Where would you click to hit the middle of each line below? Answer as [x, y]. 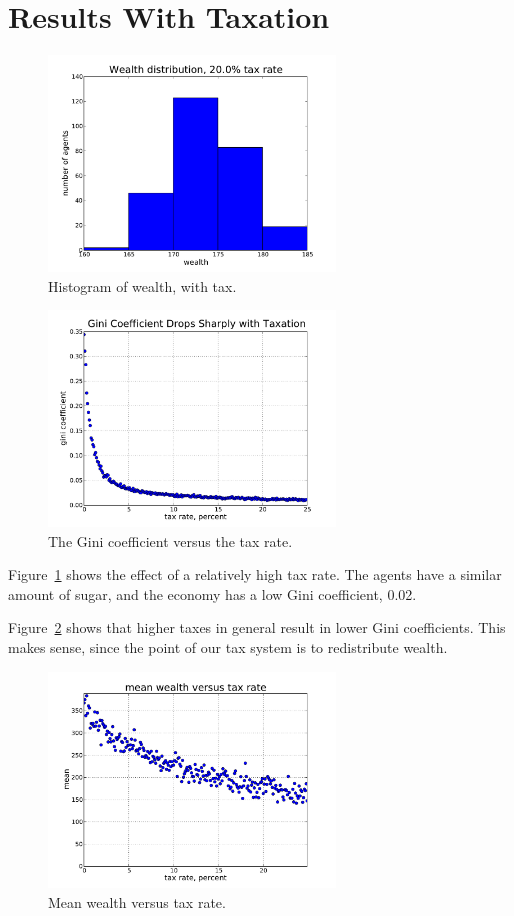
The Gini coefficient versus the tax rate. [170, 540]
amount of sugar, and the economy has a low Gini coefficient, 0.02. [212, 593]
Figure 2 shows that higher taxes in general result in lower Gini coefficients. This [257, 627]
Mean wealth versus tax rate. [137, 902]
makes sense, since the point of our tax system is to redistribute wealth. [228, 646]
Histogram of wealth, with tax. [142, 285]
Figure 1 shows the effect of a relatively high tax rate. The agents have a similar [255, 574]
